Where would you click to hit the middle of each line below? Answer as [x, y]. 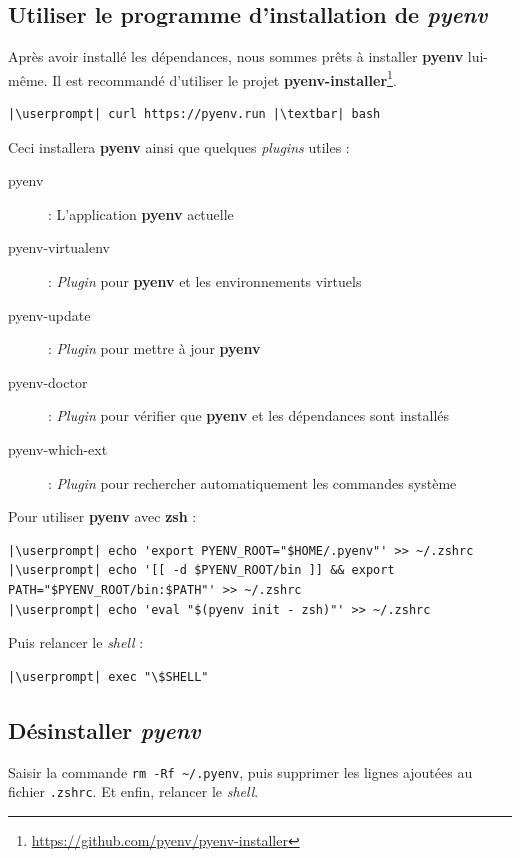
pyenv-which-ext [58, 448]
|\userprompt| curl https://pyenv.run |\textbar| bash [194, 114]
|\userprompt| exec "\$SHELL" [108, 676]
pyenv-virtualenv [59, 247]
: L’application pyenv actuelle [141, 213]
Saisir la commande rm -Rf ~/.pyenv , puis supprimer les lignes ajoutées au [240, 771]
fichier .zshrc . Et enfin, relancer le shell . [133, 791]
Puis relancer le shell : [76, 642]
